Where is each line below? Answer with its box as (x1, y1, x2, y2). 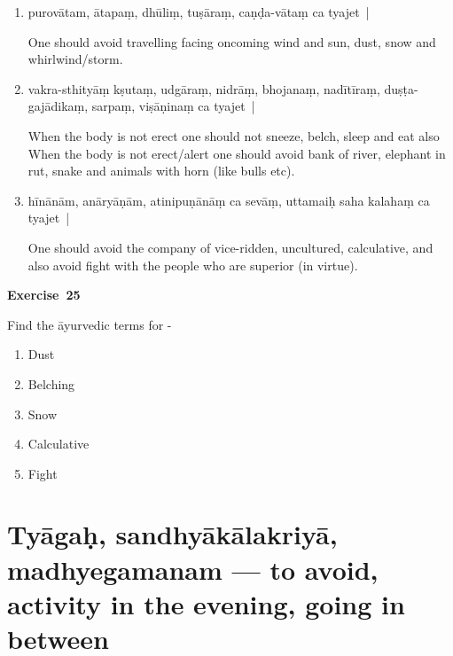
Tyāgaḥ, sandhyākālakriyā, (7, 516, 338, 552)
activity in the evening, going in (7, 585, 405, 621)
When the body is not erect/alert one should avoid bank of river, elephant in (27, 144, 446, 162)
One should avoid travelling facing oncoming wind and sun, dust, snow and (27, 32, 436, 51)
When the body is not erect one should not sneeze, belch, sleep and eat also (27, 126, 440, 144)
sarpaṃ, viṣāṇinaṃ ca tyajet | (91, 97, 255, 115)
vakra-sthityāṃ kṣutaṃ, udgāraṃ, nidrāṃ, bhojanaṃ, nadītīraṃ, (27, 79, 380, 98)
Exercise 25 (7, 285, 81, 304)
